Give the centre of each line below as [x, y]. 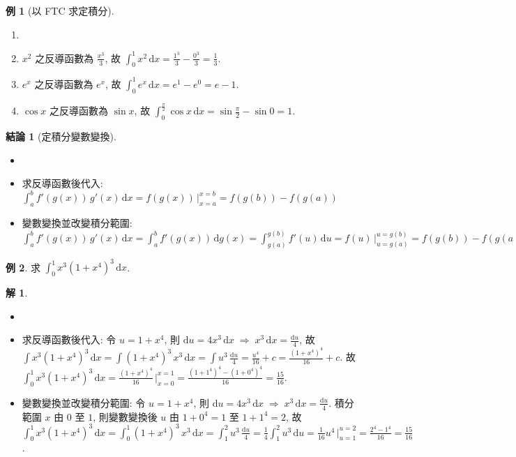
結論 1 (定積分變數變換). [61, 136]
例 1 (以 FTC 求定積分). [60, 10]
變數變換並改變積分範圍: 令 [84, 402]
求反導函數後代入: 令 [69, 339]
